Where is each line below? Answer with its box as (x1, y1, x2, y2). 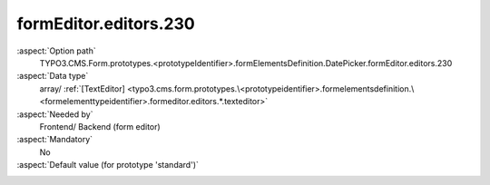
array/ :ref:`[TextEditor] (39, 83, 126, 94)
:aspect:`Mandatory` (16, 134, 93, 145)
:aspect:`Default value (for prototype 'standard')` (16, 160, 200, 170)
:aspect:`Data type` (16, 71, 89, 82)
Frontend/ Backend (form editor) (39, 121, 161, 131)
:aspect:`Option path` (16, 45, 96, 56)
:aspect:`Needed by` (16, 109, 93, 120)
